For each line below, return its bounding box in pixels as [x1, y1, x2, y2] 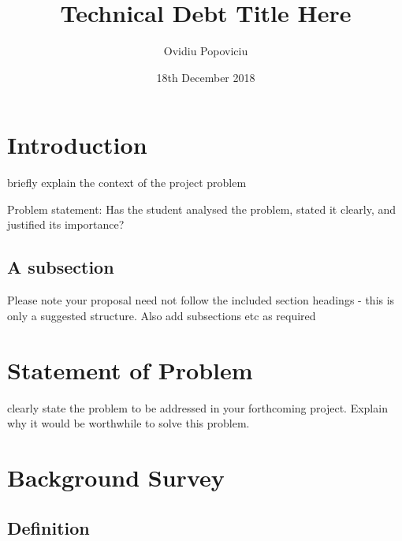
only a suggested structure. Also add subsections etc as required [7, 307, 316, 323]
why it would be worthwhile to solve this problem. [7, 415, 250, 431]
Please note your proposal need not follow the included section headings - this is [7, 292, 395, 308]
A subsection [7, 255, 114, 279]
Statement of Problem [7, 353, 253, 386]
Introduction [7, 129, 147, 161]
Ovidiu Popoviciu [163, 43, 248, 59]
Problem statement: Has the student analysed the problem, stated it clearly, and [7, 200, 396, 217]
